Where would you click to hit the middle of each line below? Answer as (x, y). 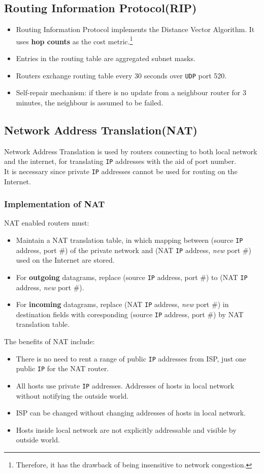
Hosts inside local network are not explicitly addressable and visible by (126, 429)
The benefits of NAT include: (49, 341)
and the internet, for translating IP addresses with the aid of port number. (120, 161)
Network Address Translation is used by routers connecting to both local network (131, 151)
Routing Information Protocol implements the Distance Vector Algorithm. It (135, 29)
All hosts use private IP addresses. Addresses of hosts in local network (125, 385)
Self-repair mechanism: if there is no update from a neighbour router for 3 (131, 92)
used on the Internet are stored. (65, 260)
